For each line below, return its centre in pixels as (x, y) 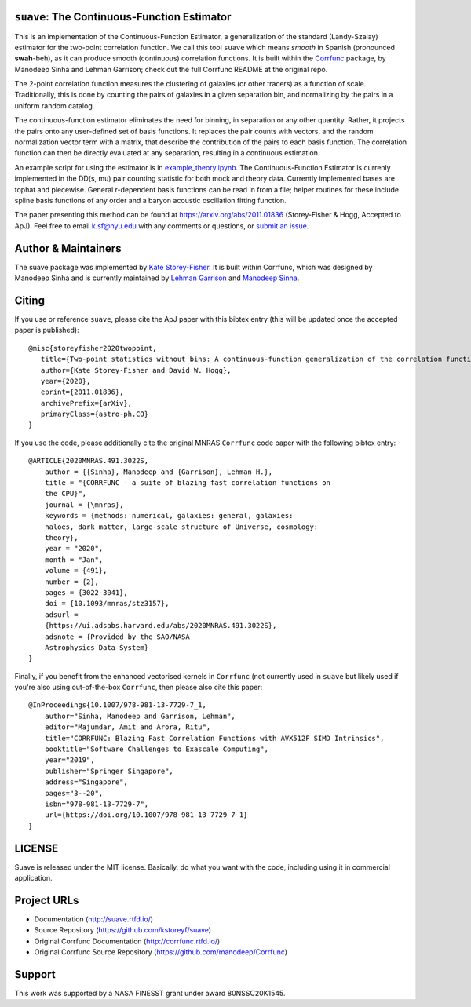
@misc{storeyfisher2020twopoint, (93, 348)
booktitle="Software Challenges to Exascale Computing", (156, 749)
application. (33, 878)
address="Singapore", (86, 782)
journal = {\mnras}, (84, 505)
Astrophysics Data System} (97, 647)
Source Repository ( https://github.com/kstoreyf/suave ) (123, 930)
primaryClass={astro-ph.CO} (95, 414)
